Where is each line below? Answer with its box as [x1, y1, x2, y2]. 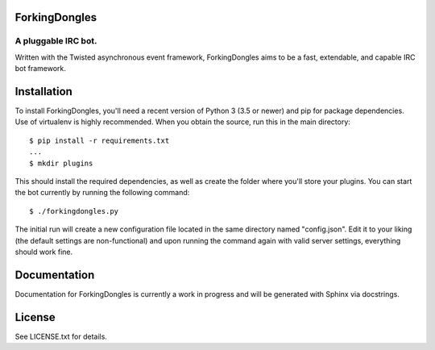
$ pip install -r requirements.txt [29, 135, 170, 145]
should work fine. [14, 247, 72, 256]
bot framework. [14, 64, 66, 73]
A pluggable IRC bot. [14, 35, 97, 47]
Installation [14, 85, 72, 98]
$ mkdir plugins [29, 158, 93, 168]
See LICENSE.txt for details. [14, 331, 108, 341]
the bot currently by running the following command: [14, 188, 190, 198]
